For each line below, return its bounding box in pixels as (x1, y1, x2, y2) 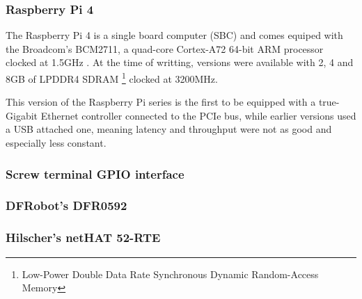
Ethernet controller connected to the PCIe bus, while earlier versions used (40, 108, 356, 122)
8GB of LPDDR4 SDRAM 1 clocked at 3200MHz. (6, 70, 218, 86)
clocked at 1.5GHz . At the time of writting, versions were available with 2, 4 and (6, 55, 354, 70)
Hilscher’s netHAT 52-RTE (6, 229, 161, 246)
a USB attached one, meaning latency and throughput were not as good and (6, 122, 332, 136)
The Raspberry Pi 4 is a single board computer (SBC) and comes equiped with (6, 28, 343, 42)
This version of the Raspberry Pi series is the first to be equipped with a (6, 95, 316, 109)
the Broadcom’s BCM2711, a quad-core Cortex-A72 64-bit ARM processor (6, 41, 324, 56)
